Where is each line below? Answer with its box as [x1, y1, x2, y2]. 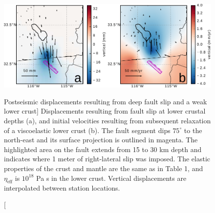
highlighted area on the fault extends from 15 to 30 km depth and [4, 144, 202, 154]
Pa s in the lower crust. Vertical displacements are [36, 173, 187, 183]
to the [184, 125, 202, 135]
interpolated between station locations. [4, 183, 120, 193]
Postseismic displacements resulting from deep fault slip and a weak [4, 96, 207, 106]
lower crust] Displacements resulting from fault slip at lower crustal [4, 106, 206, 116]
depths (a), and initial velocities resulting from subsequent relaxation [4, 115, 211, 125]
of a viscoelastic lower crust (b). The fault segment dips [4, 125, 171, 135]
